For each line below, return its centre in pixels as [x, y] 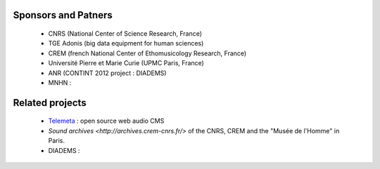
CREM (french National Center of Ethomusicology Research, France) [147, 53]
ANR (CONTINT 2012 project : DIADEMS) [107, 73]
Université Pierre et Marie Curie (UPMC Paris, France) [126, 63]
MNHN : [60, 82]
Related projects [50, 103]
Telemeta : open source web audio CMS [106, 121]
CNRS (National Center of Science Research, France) [125, 34]
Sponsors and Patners [63, 15]
